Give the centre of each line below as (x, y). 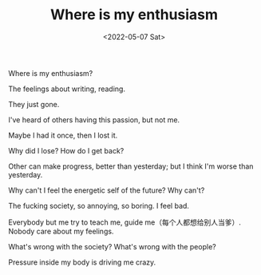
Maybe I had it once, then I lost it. (63, 135)
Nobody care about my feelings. (61, 231)
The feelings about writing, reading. (67, 89)
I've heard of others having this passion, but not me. (94, 120)
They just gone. (34, 104)
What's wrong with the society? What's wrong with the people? (113, 246)
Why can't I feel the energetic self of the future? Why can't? (107, 190)
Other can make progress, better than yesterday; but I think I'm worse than (131, 166)
